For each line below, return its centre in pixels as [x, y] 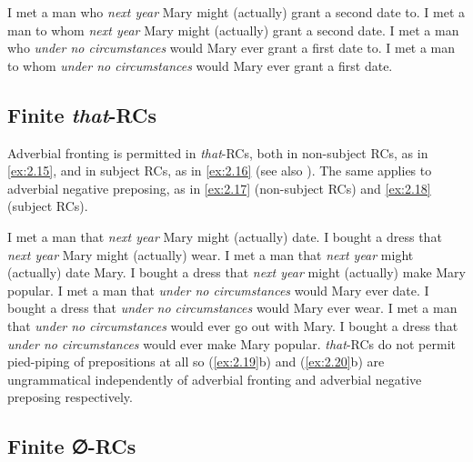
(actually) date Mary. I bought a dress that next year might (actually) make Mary [236, 272]
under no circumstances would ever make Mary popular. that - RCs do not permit [231, 343]
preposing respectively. [70, 397]
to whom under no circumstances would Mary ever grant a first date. [200, 65]
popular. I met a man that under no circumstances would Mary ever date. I [218, 290]
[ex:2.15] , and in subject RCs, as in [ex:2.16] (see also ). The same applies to [220, 171]
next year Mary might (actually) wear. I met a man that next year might [211, 254]
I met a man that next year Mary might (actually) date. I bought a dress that [225, 236]
